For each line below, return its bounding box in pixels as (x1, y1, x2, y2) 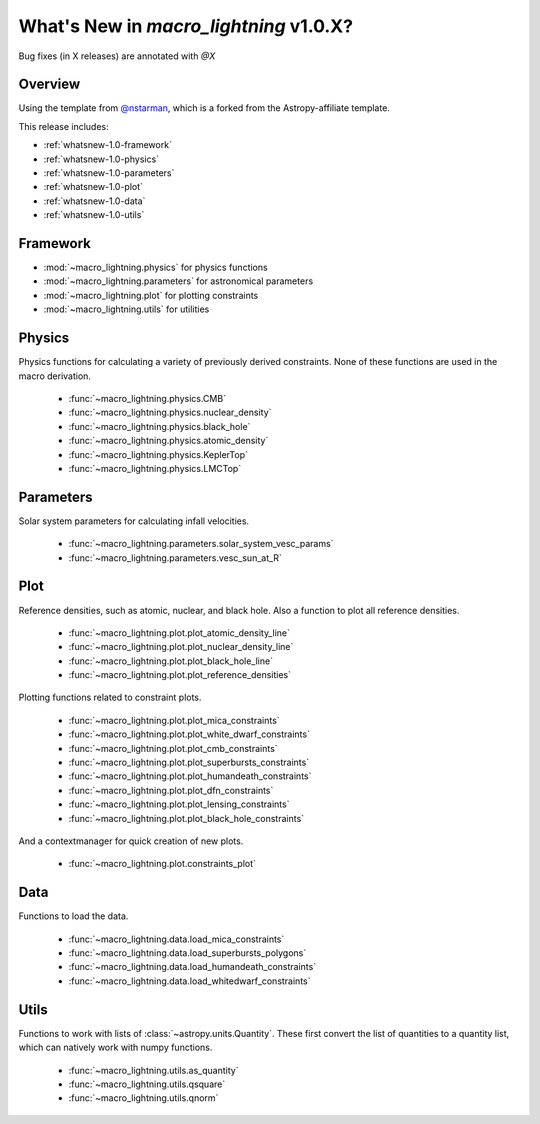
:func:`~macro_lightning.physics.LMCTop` (68, 462, 242, 474)
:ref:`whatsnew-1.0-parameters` (43, 167, 175, 179)
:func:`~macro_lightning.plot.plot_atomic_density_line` (68, 626, 290, 639)
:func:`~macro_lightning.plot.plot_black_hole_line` (68, 655, 274, 667)
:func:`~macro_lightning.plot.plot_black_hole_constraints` (68, 812, 305, 824)
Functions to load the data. (18, 910, 129, 922)
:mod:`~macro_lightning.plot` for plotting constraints (43, 289, 259, 301)
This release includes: (18, 120, 109, 132)
